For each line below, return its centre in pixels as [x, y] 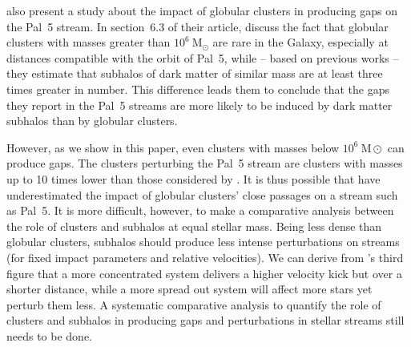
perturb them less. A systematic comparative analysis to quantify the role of [194, 304]
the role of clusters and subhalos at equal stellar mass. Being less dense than [194, 226]
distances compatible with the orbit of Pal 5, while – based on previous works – [203, 57]
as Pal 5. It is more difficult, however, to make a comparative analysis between [200, 210]
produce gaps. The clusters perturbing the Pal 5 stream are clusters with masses [205, 163]
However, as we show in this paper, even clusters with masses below [173, 147]
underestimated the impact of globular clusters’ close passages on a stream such [202, 194]
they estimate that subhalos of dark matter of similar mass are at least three [195, 73]
